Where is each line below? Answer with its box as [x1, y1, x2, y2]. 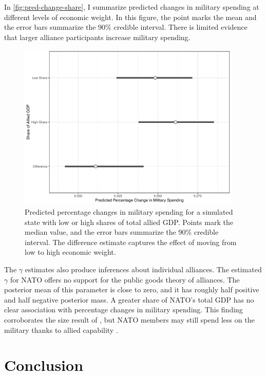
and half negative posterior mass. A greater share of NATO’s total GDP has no [4, 294, 254, 305]
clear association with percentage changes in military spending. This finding [4, 304, 243, 315]
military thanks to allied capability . [4, 324, 118, 335]
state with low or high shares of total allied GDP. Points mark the [25, 216, 233, 227]
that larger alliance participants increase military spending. [4, 31, 191, 42]
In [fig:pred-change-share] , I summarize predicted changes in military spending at [4, 2, 259, 12]
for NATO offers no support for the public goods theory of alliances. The [10, 274, 240, 285]
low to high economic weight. [25, 247, 116, 257]
